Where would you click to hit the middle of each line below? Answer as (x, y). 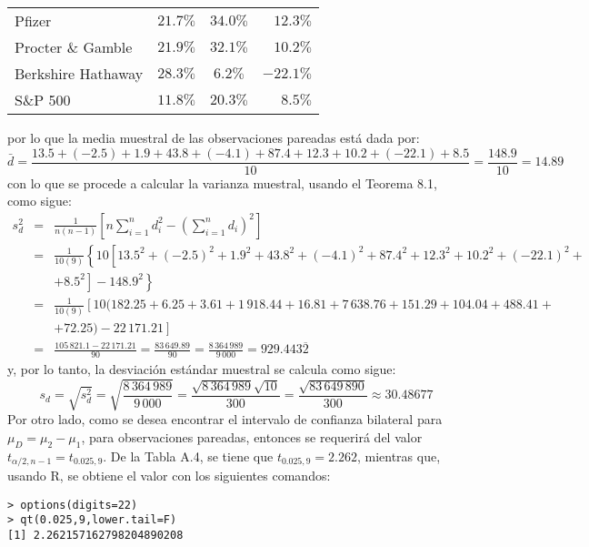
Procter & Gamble (74, 47)
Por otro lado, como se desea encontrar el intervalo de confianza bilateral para (225, 419)
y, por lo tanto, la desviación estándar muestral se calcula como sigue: (202, 369)
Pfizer (33, 20)
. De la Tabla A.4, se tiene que (188, 456)
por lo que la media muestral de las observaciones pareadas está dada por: (214, 137)
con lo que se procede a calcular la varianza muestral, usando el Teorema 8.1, (222, 182)
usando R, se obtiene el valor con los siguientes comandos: (169, 476)
